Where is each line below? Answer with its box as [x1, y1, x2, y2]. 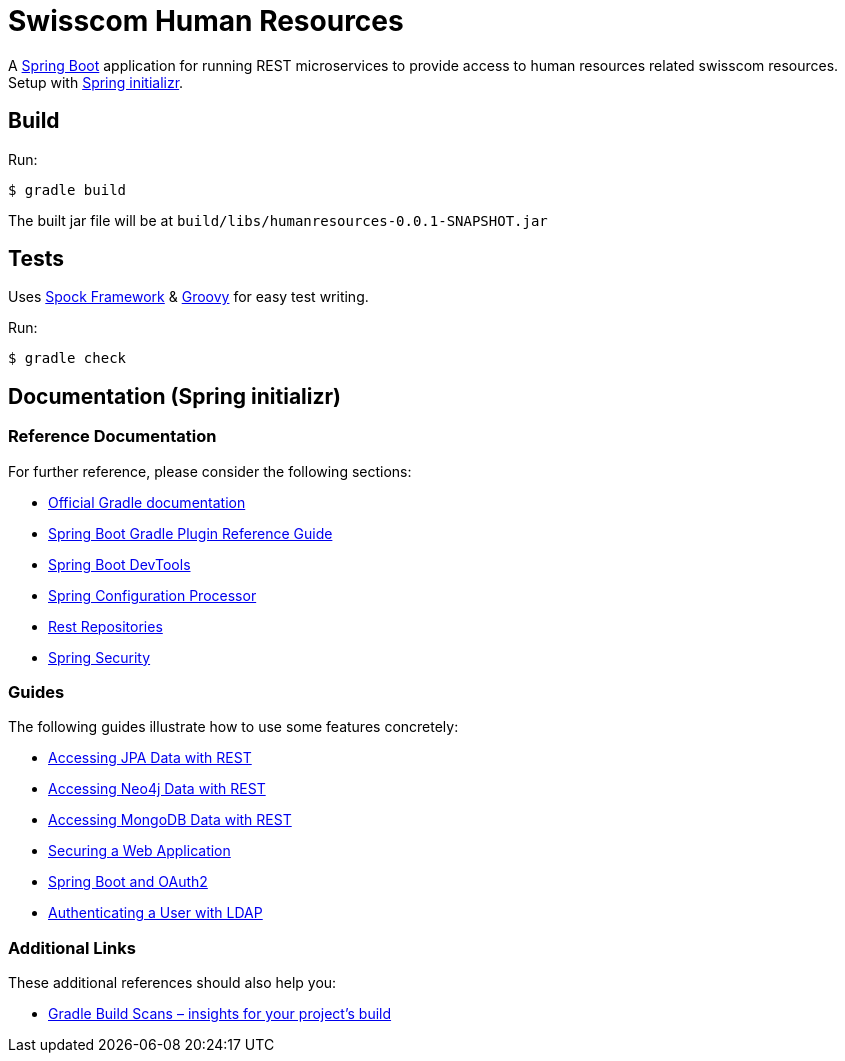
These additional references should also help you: [8, 974, 337, 992]
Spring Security [48, 648, 151, 666]
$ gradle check [8, 350, 127, 367]
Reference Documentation [8, 426, 217, 447]
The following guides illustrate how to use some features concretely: [8, 718, 459, 736]
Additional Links [8, 937, 136, 958]
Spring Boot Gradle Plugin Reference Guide [48, 524, 333, 542]
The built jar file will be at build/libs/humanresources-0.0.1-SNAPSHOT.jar [8, 211, 548, 229]
